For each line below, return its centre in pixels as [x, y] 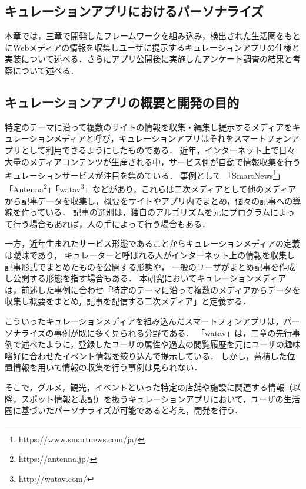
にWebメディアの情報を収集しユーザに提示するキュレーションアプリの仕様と [152, 47]
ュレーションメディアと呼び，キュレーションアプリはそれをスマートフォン [148, 138]
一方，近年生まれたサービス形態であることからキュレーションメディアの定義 [152, 243]
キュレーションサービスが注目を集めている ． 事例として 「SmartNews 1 [141, 174]
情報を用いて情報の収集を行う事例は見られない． [107, 367]
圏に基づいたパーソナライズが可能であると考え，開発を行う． [124, 410]
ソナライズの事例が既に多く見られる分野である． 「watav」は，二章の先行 [149, 332]
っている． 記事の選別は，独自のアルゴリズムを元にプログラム [150, 212]
